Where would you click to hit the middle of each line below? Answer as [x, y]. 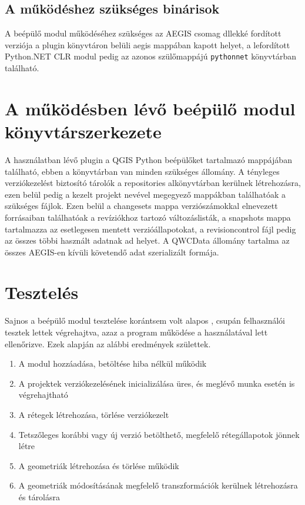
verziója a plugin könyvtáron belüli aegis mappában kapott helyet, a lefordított [148, 44]
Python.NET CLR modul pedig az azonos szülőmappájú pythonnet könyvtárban [150, 56]
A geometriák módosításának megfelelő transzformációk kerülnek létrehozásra [158, 485]
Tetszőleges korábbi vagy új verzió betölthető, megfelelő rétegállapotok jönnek [159, 434]
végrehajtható [43, 395]
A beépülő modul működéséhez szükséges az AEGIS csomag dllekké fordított [143, 33]
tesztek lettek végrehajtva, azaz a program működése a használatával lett [136, 332]
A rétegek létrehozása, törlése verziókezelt [94, 414]
